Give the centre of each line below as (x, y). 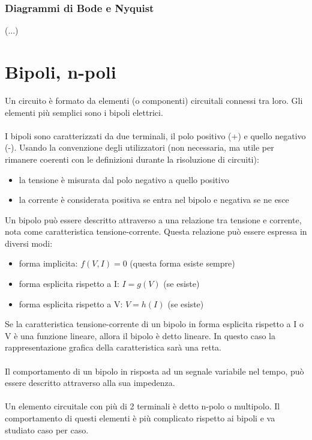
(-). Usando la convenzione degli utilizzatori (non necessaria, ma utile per (139, 147)
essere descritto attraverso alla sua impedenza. (90, 383)
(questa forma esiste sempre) (182, 263)
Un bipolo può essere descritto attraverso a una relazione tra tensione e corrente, (153, 219)
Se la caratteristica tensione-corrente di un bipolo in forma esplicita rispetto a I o (154, 324)
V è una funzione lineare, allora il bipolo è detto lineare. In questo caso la (140, 335)
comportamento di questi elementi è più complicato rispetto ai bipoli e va (140, 418)
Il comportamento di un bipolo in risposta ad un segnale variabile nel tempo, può (154, 371)
